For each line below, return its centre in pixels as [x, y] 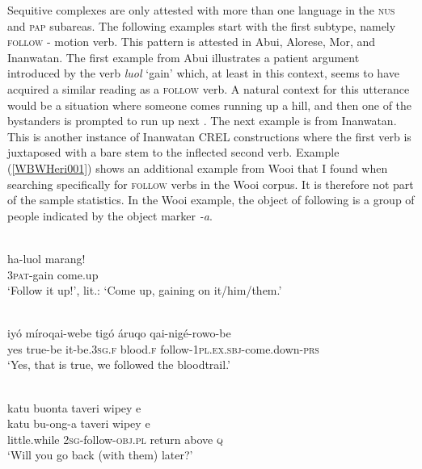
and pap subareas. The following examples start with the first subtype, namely [202, 25]
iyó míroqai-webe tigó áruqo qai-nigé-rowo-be [119, 333]
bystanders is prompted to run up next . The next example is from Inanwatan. [202, 121]
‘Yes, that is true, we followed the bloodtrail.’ [119, 364]
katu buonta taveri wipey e [74, 407]
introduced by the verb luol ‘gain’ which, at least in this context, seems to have [203, 73]
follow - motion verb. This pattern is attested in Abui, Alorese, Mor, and [192, 42]
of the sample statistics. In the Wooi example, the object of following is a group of [211, 200]
